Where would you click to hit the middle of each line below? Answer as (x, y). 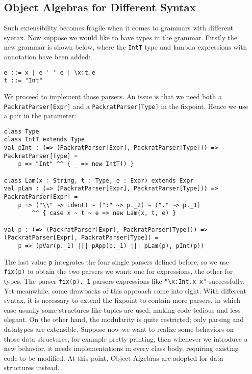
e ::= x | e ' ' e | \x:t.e (50, 72)
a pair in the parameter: (40, 116)
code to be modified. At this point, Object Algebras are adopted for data (114, 358)
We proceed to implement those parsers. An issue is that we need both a (113, 96)
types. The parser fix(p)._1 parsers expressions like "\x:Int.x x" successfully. (124, 280)
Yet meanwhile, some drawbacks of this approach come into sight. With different (125, 290)
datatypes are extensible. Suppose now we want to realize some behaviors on (119, 329)
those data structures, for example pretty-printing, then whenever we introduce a (126, 338)
